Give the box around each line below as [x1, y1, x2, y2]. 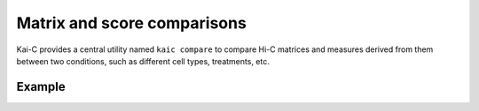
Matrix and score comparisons [16, 13, 247, 33]
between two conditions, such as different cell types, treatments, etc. [16, 55, 270, 66]
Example [16, 79, 66, 94]
